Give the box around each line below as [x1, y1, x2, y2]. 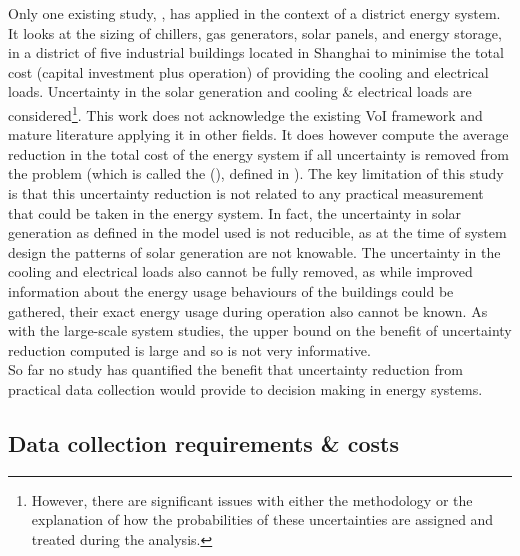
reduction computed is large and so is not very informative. [8, 339, 371, 360]
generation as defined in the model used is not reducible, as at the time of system [8, 222, 507, 243]
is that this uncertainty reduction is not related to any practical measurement [8, 183, 484, 203]
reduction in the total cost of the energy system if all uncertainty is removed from [8, 143, 509, 164]
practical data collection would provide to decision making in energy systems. [8, 378, 483, 399]
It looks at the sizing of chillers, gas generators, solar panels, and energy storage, [8, 22, 502, 43]
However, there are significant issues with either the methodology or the [31, 489, 473, 510]
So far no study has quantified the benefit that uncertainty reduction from [8, 359, 463, 380]
